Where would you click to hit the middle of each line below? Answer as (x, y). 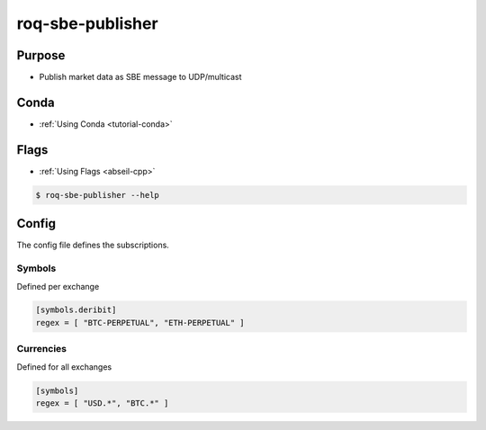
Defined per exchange (58, 286)
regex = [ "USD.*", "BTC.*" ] (102, 403)
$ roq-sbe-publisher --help (97, 195)
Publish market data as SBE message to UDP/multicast (140, 77)
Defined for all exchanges (64, 367)
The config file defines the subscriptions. (93, 245)
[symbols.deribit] (76, 310)
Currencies (42, 349)
